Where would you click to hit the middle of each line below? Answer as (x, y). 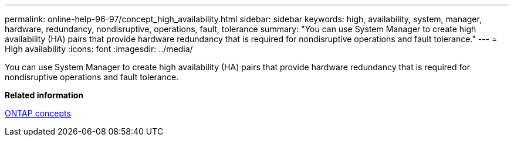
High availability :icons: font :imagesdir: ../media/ (99, 49)
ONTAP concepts (38, 113)
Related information (44, 95)
